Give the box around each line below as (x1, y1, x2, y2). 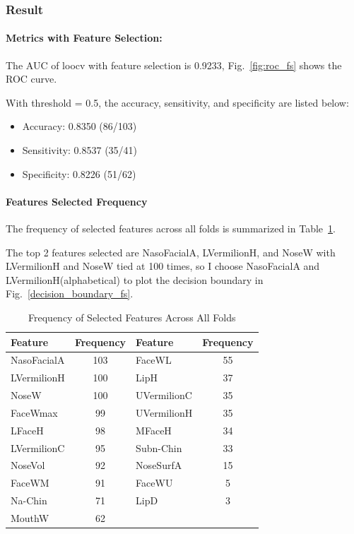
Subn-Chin (136, 440, 182, 455)
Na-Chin (11, 493, 47, 508)
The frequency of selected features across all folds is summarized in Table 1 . (6, 221, 336, 235)
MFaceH (136, 422, 172, 437)
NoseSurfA (136, 458, 182, 473)
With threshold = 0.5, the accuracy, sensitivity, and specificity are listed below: (6, 95, 349, 109)
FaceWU (136, 475, 173, 490)
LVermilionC (11, 440, 65, 455)
